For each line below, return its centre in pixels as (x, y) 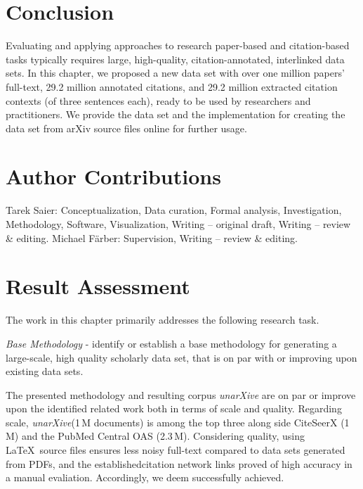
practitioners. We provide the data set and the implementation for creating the (176, 114)
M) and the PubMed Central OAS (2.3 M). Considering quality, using (155, 436)
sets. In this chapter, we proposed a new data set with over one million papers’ (175, 73)
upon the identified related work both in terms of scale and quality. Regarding (174, 408)
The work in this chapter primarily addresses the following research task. (163, 320)
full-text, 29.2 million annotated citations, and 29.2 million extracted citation (172, 86)
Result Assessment (98, 286)
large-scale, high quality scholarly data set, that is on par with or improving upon (181, 357)
